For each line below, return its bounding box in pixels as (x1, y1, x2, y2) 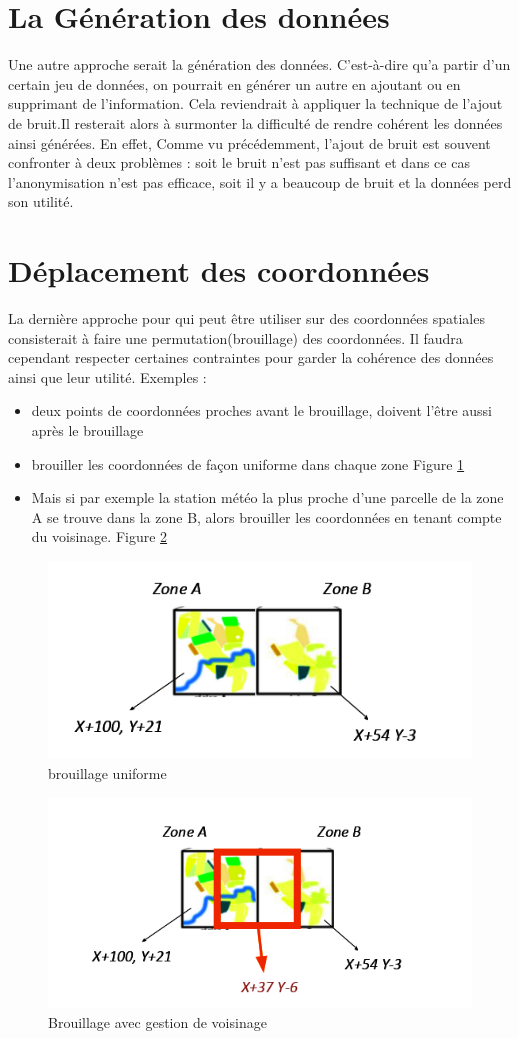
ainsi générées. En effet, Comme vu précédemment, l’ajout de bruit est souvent (8, 132, 491, 153)
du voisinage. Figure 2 (31, 526, 168, 547)
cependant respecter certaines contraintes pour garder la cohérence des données (8, 347, 494, 368)
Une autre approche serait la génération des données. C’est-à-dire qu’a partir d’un (8, 54, 511, 75)
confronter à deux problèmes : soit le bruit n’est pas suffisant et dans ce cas (8, 152, 470, 173)
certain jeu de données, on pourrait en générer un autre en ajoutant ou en (8, 73, 461, 94)
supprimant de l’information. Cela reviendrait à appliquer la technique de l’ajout (8, 93, 503, 114)
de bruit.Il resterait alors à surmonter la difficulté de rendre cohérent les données (8, 112, 503, 133)
